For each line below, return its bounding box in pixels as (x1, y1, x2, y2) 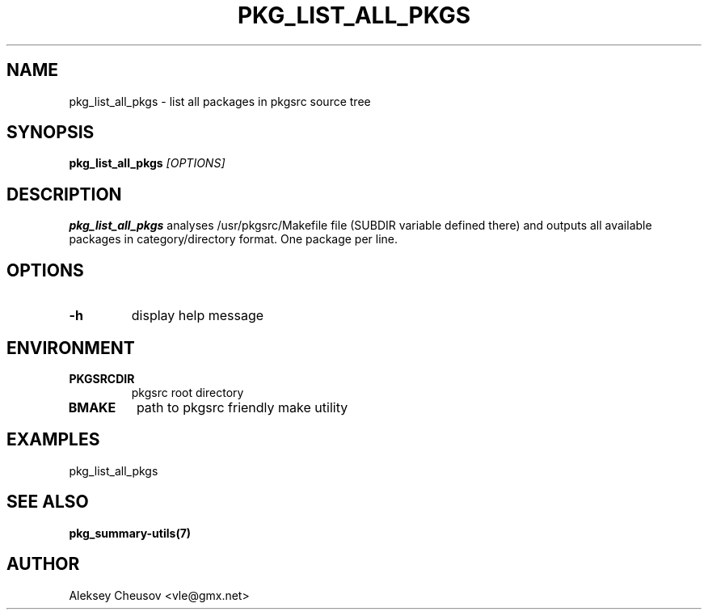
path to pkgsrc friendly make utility (136, 399, 348, 416)
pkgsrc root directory (131, 385, 244, 399)
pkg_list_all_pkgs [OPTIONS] (69, 156, 225, 171)
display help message (131, 307, 264, 324)
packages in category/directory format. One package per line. (69, 232, 398, 247)
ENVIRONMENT (6, 337, 135, 358)
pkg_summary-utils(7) (69, 525, 192, 540)
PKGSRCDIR (69, 371, 135, 386)
